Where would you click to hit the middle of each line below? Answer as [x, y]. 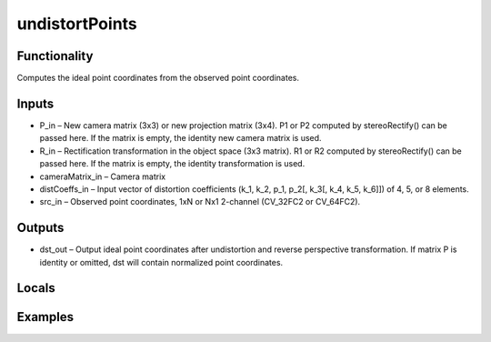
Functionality [55, 56]
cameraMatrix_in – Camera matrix [103, 176]
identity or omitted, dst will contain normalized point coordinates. [161, 262]
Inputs [35, 103]
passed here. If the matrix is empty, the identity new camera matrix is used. [180, 138]
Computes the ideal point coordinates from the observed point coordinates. [158, 78]
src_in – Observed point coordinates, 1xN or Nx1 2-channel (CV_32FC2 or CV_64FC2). [200, 202]
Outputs [40, 228]
